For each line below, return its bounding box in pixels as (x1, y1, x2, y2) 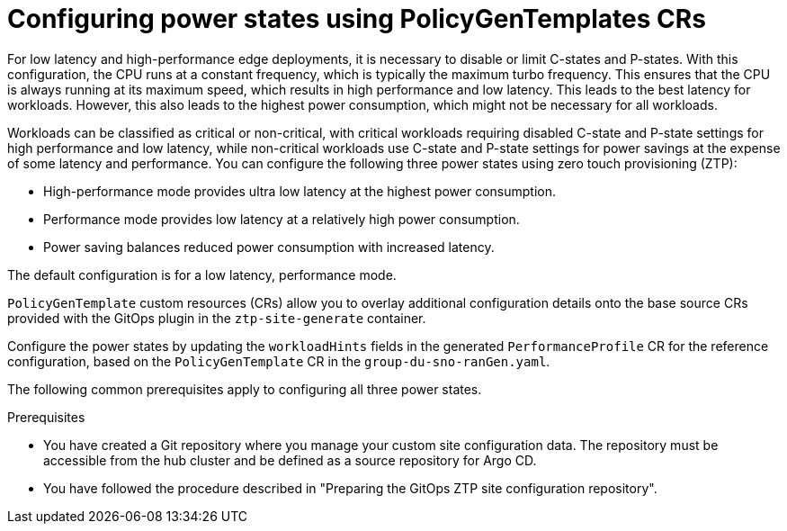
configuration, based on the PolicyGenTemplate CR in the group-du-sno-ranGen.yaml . (7, 353, 550, 369)
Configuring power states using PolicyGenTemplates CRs (7, 4, 706, 34)
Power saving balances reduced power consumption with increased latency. (43, 238, 495, 255)
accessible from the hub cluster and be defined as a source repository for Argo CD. (43, 452, 537, 468)
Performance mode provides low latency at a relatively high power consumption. (43, 211, 520, 227)
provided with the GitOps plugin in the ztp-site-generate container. (7, 310, 426, 326)
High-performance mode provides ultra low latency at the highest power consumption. (43, 183, 557, 199)
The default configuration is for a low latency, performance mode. (7, 266, 397, 283)
